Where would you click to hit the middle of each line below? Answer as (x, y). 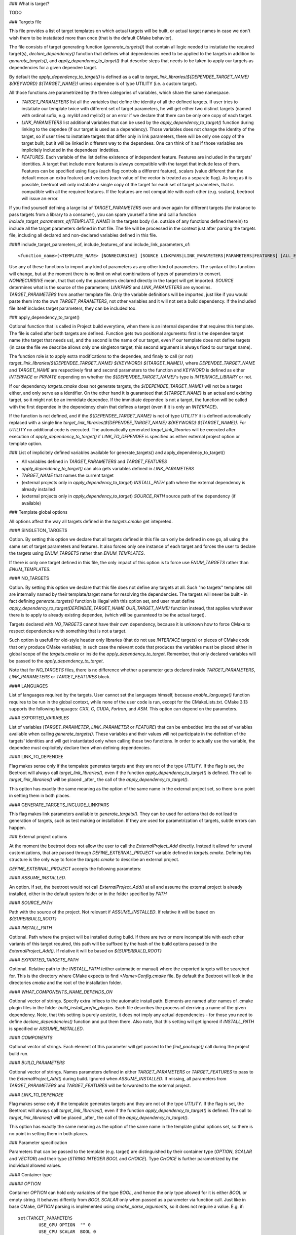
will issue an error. (40, 199)
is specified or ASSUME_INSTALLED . (47, 1029)
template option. (26, 443)
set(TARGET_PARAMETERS (45, 1218)
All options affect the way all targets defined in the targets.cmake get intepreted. (91, 521)
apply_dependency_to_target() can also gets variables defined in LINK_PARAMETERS (108, 468)
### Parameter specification (38, 1143)
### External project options (38, 837)
